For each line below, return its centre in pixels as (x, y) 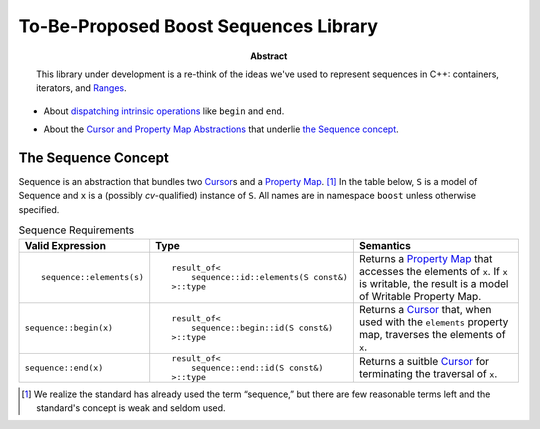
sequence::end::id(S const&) (257, 367)
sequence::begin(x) (69, 328)
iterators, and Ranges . (81, 88)
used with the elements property (433, 322)
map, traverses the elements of (432, 334)
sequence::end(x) (64, 367)
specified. (39, 209)
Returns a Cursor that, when (425, 309)
